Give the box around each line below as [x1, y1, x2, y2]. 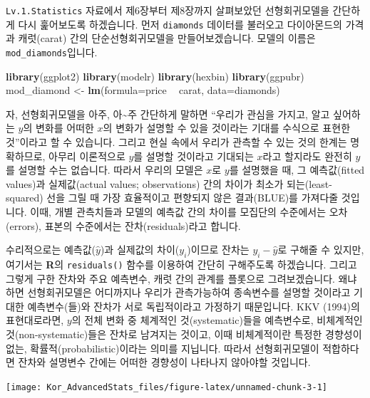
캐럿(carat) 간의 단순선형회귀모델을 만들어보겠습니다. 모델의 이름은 [18, 31, 316, 46]
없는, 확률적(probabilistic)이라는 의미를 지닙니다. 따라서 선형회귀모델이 [6, 340, 319, 355]
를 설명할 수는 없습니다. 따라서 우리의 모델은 [6, 162, 203, 177]
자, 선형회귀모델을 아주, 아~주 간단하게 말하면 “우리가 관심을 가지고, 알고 [6, 106, 330, 121]
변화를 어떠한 [35, 120, 94, 135]
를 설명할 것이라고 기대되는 [133, 148, 254, 163]
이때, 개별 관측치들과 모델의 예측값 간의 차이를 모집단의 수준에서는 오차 [30, 204, 348, 219]
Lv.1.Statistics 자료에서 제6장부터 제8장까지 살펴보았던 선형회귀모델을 [6, 3, 329, 17]
